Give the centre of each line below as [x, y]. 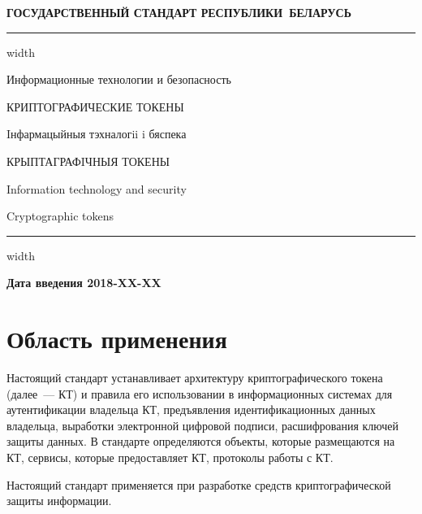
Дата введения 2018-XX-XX [84, 283]
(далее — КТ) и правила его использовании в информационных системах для [200, 393]
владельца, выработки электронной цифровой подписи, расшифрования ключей [202, 425]
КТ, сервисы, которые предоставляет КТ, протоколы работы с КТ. [170, 457]
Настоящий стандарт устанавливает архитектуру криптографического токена [195, 378]
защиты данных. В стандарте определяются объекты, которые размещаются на [201, 441]
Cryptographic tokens [60, 216]
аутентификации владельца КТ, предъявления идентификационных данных [191, 409]
